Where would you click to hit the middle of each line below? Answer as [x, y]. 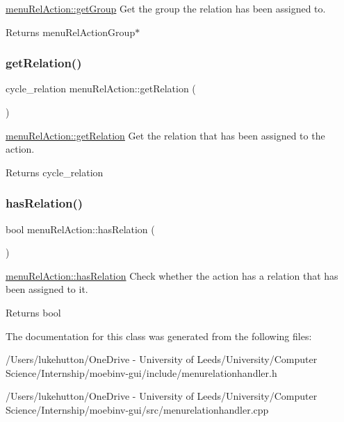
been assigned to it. [47, 289]
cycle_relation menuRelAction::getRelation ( [101, 88]
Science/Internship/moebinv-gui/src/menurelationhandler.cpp [137, 409]
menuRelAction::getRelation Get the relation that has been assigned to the [165, 135]
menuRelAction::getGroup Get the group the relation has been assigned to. [166, 8]
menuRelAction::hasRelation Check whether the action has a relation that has [172, 275]
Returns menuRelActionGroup [71, 32]
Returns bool [33, 312]
